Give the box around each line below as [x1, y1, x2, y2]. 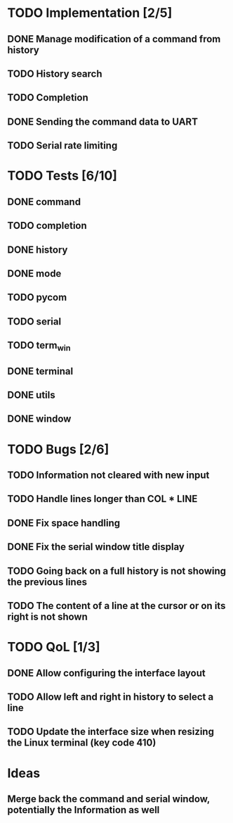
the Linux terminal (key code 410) [7, 737, 157, 749]
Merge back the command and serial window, [7, 793, 211, 805]
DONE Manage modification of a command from [7, 33, 221, 45]
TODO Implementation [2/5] [7, 5, 173, 21]
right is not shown [7, 610, 88, 622]
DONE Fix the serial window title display [7, 541, 185, 553]
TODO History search [7, 68, 103, 80]
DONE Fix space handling [7, 517, 121, 529]
